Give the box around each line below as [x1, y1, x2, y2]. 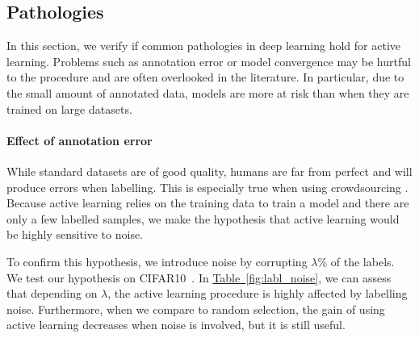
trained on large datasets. [6, 100, 132, 117]
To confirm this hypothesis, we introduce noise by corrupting [6, 252, 308, 269]
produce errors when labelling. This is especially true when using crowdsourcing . [6, 178, 409, 195]
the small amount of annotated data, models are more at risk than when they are [6, 84, 409, 101]
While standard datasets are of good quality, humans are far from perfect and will [6, 162, 413, 179]
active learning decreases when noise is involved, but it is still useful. [6, 316, 346, 333]
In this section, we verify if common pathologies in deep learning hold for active [6, 37, 401, 54]
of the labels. [330, 252, 395, 269]
